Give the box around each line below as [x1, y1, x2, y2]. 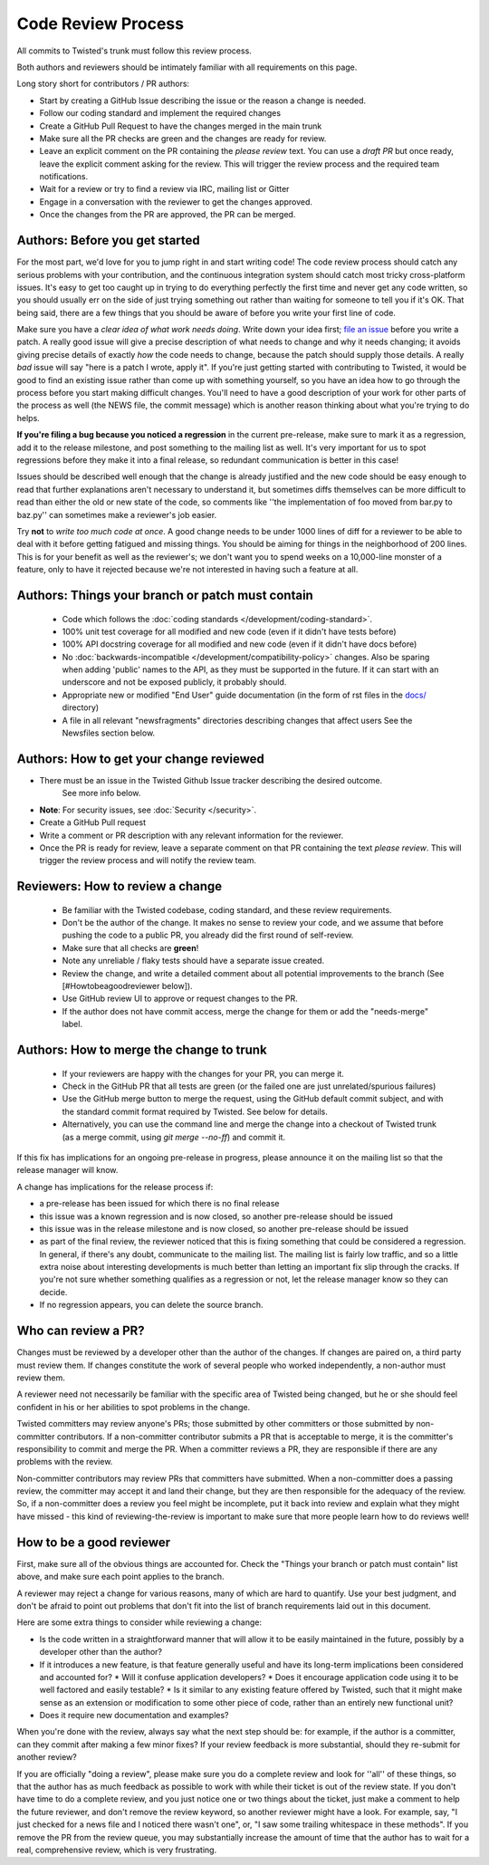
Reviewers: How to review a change [16, 879, 223, 894]
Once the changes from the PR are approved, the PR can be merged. [39, 209, 296, 220]
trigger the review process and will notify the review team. [39, 855, 257, 866]
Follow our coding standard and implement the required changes [39, 108, 281, 119]
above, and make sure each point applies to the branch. [16, 1572, 225, 1582]
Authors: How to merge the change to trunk [16, 1043, 267, 1058]
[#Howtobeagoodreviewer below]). [62, 981, 194, 992]
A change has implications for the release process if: [16, 1181, 214, 1192]
